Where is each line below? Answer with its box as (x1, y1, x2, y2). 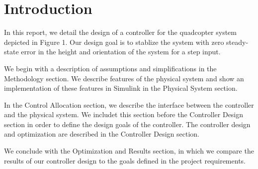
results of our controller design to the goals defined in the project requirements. (4, 155, 246, 166)
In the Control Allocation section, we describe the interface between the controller (4, 99, 254, 110)
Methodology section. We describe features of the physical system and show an (4, 73, 244, 83)
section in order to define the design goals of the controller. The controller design (4, 119, 251, 129)
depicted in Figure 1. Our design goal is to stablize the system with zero (4, 36, 224, 47)
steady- (226, 36, 249, 47)
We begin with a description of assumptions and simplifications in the (4, 63, 217, 73)
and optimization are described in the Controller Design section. (4, 129, 199, 139)
